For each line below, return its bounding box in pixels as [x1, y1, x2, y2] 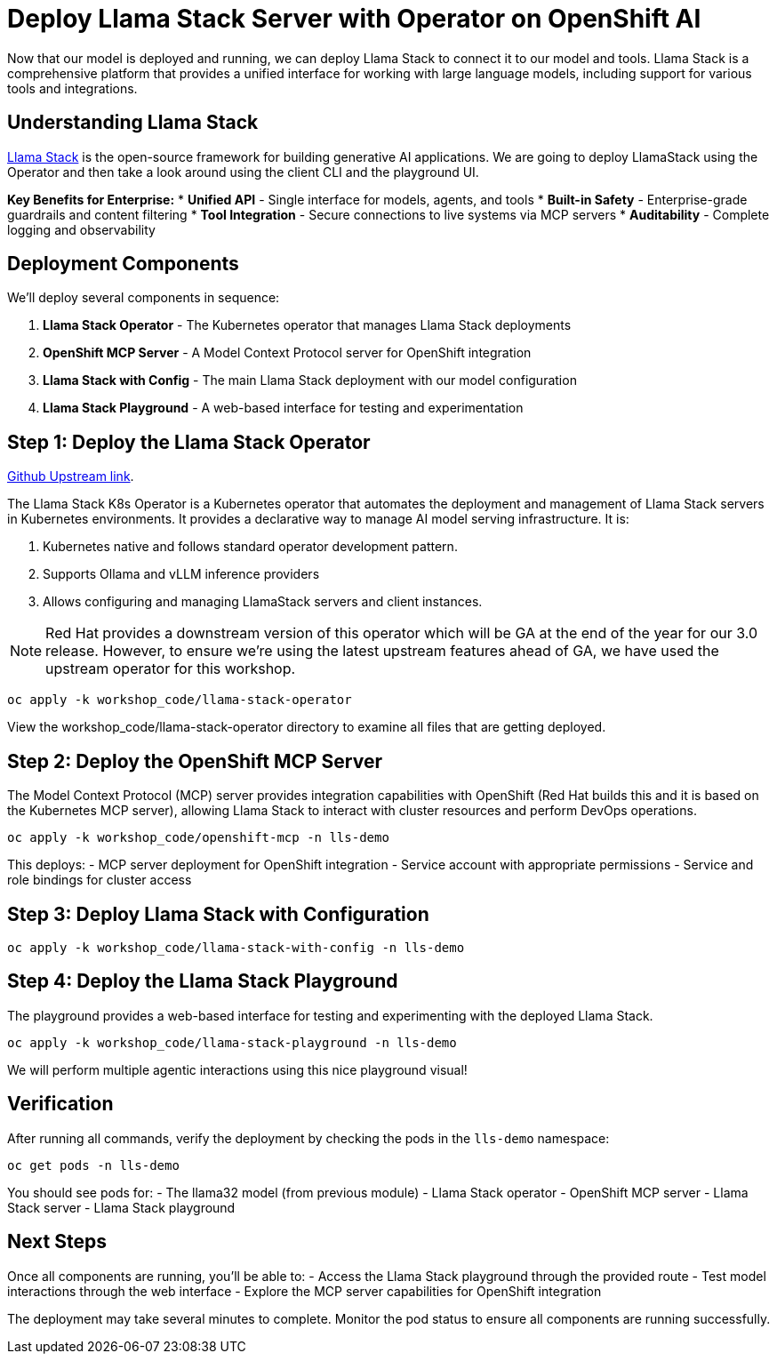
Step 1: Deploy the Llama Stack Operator [7, 430, 371, 453]
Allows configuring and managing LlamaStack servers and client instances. [43, 594, 483, 610]
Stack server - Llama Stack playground [7, 1199, 236, 1215]
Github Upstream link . [7, 468, 134, 484]
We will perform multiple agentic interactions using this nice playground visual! [7, 1061, 468, 1077]
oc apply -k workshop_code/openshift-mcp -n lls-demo [7, 830, 389, 845]
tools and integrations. [7, 80, 138, 96]
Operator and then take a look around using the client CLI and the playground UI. [7, 164, 479, 180]
